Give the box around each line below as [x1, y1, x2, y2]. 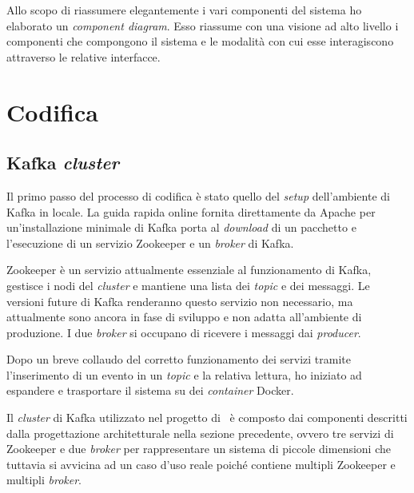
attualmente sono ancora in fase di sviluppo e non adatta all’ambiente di [6, 308, 362, 325]
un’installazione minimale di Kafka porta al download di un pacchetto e [6, 219, 356, 236]
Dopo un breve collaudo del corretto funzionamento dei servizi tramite [6, 351, 351, 368]
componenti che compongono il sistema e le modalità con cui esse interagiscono [6, 33, 394, 50]
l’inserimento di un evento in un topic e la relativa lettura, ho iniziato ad [6, 366, 362, 383]
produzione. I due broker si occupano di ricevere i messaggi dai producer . [6, 324, 361, 340]
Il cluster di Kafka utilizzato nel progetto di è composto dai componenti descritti [6, 409, 408, 426]
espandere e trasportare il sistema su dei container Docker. [6, 382, 294, 399]
